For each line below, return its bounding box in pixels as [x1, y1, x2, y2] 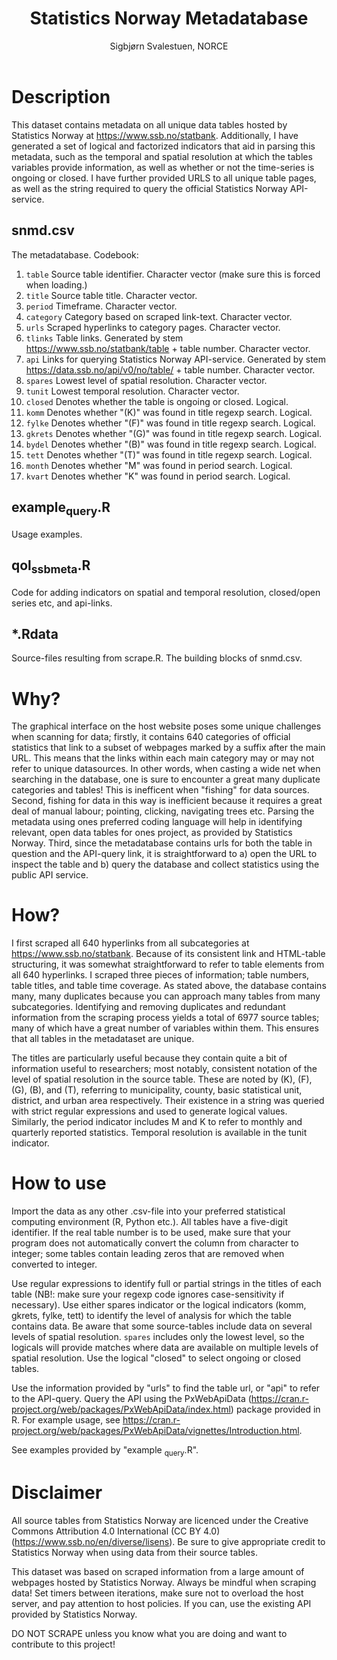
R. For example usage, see [11, 1414, 121, 1426]
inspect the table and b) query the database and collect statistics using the [11, 858, 320, 871]
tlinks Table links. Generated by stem [25, 332, 184, 344]
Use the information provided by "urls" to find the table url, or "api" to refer [11, 1382, 321, 1394]
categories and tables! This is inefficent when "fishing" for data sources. [11, 784, 310, 796]
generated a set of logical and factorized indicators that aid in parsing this [11, 140, 316, 152]
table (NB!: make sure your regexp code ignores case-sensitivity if [11, 1288, 285, 1301]
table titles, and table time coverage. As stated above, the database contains [11, 980, 327, 992]
